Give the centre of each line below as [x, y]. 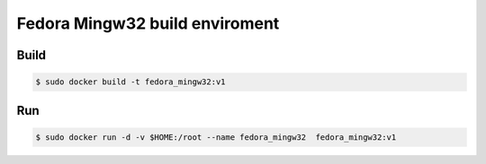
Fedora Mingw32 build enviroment [148, 23]
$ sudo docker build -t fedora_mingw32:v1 [130, 82]
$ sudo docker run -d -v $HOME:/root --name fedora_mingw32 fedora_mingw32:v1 [216, 137]
